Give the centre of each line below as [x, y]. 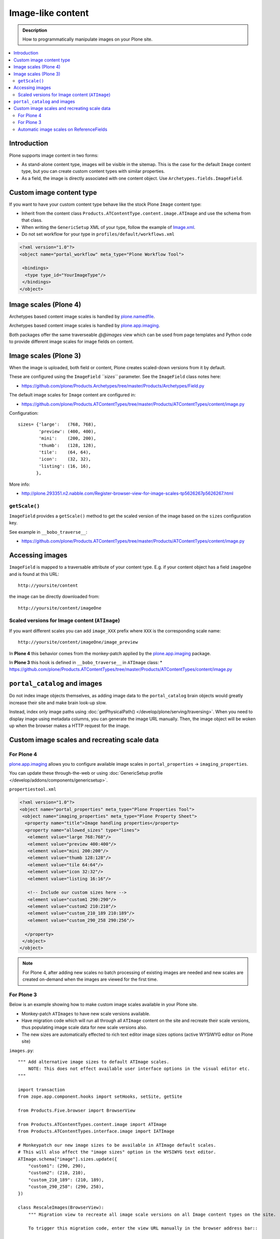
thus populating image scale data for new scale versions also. [84, 1027]
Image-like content [49, 13]
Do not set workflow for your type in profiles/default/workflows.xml [98, 234]
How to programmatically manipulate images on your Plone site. [88, 39]
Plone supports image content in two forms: [54, 155]
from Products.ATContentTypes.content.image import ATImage [92, 1124]
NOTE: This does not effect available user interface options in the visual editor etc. [139, 1069]
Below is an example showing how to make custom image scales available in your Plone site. [103, 1005]
